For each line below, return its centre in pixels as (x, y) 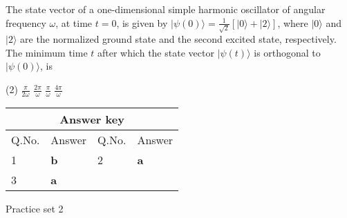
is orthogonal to (287, 52)
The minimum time (47, 52)
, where (293, 22)
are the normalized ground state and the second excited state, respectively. (178, 39)
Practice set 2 (35, 208)
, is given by (142, 22)
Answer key (92, 119)
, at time (74, 22)
